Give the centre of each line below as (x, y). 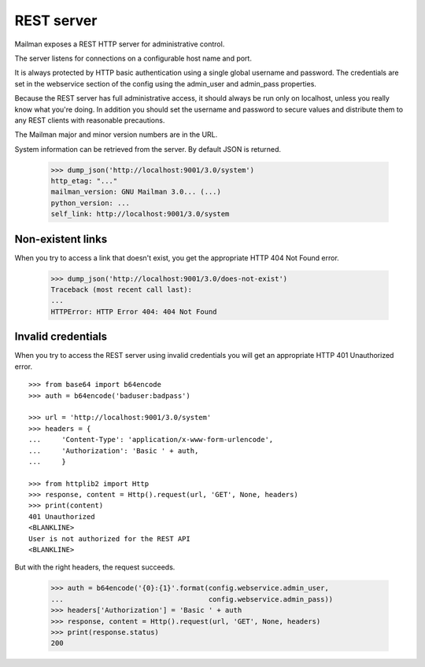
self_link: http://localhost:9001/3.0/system (140, 214)
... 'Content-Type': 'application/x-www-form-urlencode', (151, 440)
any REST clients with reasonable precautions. (90, 120)
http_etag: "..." (84, 181)
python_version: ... (90, 203)
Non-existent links (61, 239)
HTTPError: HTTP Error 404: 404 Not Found (134, 311)
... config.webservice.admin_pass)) (192, 599)
